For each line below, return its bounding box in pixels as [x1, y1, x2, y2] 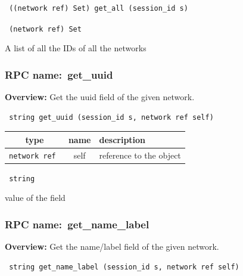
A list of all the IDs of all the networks [5, 42, 147, 54]
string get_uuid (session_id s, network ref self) [9, 113, 214, 122]
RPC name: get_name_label [5, 216, 149, 231]
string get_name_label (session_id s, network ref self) [9, 262, 239, 271]
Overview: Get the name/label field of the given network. [5, 240, 219, 253]
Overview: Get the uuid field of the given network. [5, 91, 195, 103]
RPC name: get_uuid [5, 67, 113, 82]
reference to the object [99, 148, 181, 161]
